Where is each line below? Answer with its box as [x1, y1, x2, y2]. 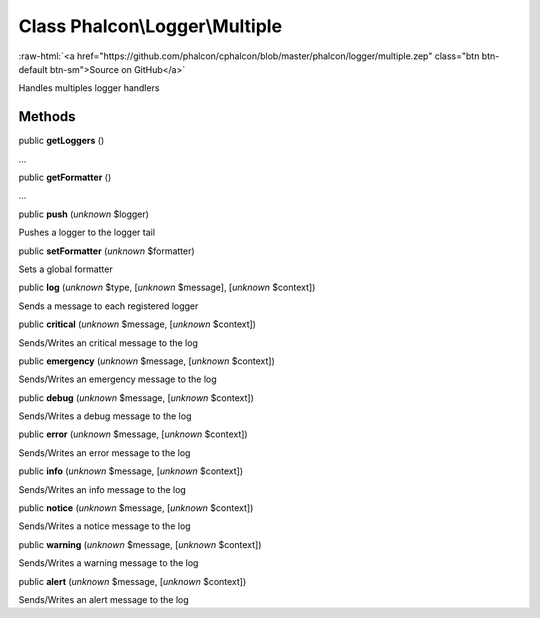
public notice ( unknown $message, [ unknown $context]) [18, 502, 254, 514]
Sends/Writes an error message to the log [18, 446, 191, 459]
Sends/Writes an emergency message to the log [18, 373, 217, 385]
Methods [18, 108, 76, 125]
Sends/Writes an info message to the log [18, 483, 187, 495]
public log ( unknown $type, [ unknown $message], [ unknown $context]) [18, 281, 316, 294]
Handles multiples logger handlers [18, 82, 160, 94]
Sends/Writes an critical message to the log [18, 336, 199, 349]
